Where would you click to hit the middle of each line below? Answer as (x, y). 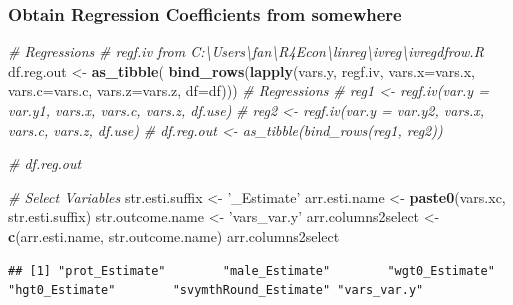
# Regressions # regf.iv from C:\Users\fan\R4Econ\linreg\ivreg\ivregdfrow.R (246, 51)
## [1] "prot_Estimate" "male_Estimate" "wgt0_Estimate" (251, 270)
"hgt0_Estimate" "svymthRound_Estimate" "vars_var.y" (216, 290)
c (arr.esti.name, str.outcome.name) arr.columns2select (174, 235)
